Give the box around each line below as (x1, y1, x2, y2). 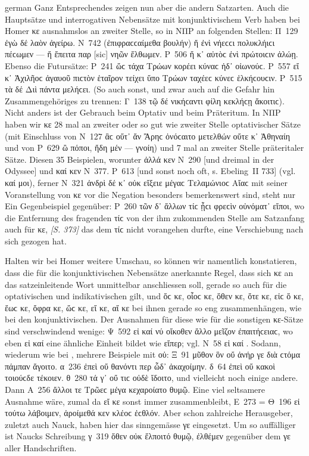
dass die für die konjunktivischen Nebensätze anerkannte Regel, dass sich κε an (5, 266, 294, 279)
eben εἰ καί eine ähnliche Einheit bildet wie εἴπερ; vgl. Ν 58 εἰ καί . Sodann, (5, 336, 281, 349)
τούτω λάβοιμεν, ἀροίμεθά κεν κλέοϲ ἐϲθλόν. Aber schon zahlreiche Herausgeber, (5, 407, 293, 419)
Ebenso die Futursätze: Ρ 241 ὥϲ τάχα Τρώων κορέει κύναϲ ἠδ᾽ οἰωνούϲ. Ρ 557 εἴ (5, 59, 299, 72)
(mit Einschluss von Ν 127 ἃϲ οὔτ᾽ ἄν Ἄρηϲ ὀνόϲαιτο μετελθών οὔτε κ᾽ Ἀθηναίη (5, 129, 290, 142)
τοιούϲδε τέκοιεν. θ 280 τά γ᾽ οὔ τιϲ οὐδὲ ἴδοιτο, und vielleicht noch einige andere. (5, 371, 298, 384)
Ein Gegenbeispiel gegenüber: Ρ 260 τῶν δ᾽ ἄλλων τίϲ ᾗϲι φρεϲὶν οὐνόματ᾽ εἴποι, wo (5, 200, 304, 212)
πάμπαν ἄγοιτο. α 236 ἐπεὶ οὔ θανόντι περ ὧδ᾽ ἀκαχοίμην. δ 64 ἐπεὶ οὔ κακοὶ (5, 359, 275, 372)
